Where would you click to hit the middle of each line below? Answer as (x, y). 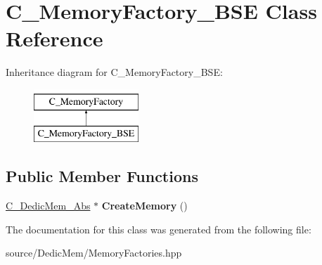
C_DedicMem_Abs (48, 206)
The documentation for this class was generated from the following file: (159, 229)
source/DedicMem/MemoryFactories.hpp (94, 253)
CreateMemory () (144, 206)
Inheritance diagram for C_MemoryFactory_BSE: (114, 72)
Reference (54, 38)
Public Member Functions (102, 176)
